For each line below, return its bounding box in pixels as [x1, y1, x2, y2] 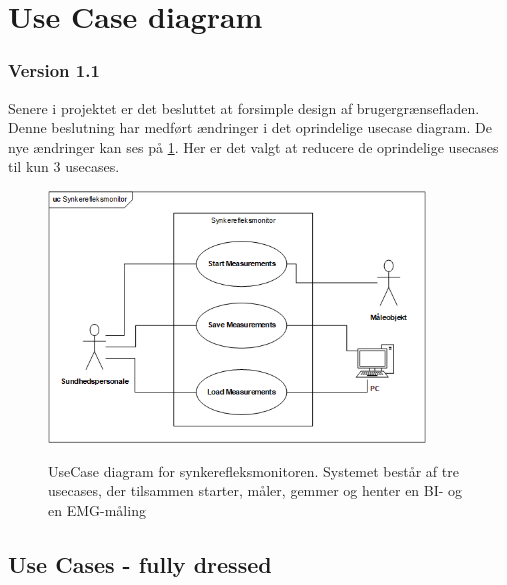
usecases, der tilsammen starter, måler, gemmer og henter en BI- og [48, 480, 463, 501]
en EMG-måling [48, 499, 146, 520]
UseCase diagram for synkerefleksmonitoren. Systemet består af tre [48, 460, 459, 481]
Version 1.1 [8, 58, 100, 83]
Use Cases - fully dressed [8, 548, 272, 579]
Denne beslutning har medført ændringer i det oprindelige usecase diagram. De [8, 117, 492, 138]
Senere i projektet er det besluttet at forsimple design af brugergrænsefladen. [8, 97, 480, 118]
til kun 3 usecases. [8, 156, 120, 177]
